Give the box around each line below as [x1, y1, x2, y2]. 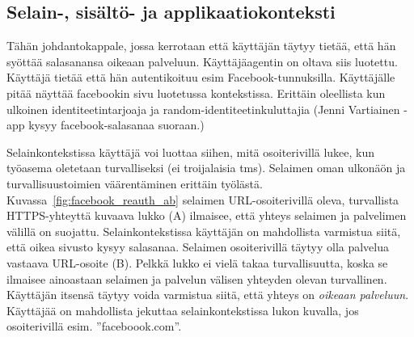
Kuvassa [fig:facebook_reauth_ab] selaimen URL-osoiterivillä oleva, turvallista [6, 191, 399, 208]
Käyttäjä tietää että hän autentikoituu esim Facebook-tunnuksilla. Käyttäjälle [6, 69, 395, 86]
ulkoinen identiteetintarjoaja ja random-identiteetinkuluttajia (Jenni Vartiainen [6, 100, 400, 117]
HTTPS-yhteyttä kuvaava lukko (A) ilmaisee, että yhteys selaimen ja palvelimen [6, 207, 407, 224]
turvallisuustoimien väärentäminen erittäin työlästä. [6, 175, 263, 192]
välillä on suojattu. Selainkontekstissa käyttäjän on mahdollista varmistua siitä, [6, 222, 401, 239]
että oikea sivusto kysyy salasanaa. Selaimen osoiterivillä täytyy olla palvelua [6, 238, 390, 255]
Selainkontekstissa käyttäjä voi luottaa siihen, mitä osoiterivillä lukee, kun [6, 143, 375, 160]
